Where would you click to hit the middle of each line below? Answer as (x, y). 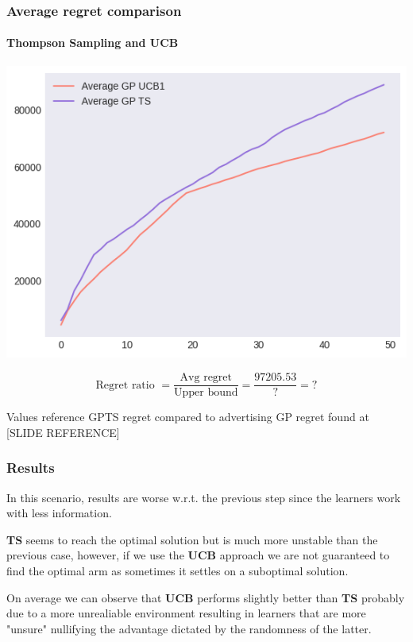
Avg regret (206, 378)
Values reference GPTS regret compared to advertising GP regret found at (188, 417)
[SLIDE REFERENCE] (63, 432)
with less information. (59, 513)
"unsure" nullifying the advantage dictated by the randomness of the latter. (189, 628)
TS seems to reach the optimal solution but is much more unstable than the (192, 539)
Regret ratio (125, 385)
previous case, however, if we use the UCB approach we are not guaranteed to (198, 555)
